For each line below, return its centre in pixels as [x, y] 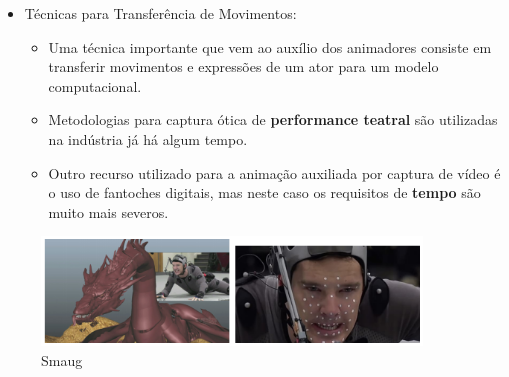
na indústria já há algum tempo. [148, 138]
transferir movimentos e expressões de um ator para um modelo [243, 66]
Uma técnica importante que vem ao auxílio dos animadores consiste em [270, 46]
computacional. [95, 85]
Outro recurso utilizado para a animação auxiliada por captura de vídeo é [274, 172]
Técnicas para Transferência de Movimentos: [160, 13]
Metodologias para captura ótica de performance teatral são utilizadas [273, 119]
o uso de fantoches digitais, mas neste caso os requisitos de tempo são [264, 192]
